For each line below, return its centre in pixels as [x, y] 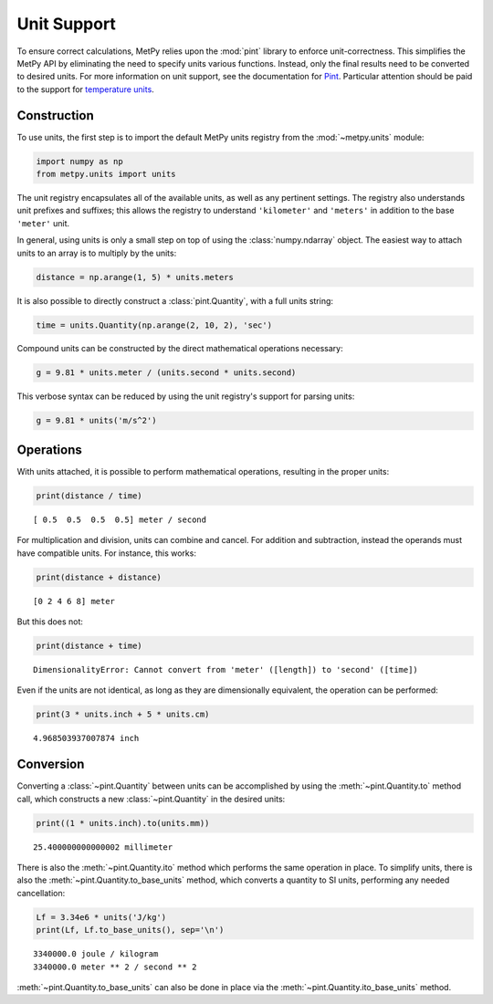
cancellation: [41, 893]
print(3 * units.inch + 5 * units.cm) [123, 715]
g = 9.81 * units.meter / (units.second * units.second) [166, 373]
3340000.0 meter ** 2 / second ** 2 [115, 967]
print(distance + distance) [99, 577]
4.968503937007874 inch [86, 738]
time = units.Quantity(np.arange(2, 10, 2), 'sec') [154, 325]
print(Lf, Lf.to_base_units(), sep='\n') [130, 930]
